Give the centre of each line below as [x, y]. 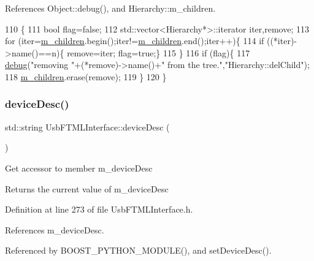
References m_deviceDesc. [55, 229]
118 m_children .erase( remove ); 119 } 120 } [86, 76]
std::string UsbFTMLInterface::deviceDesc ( [87, 127]
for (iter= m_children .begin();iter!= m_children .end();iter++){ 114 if [135, 41]
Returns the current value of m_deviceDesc [87, 188]
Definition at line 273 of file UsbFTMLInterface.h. [99, 209]
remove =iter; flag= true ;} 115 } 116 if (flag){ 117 [159, 52]
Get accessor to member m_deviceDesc [79, 168]
